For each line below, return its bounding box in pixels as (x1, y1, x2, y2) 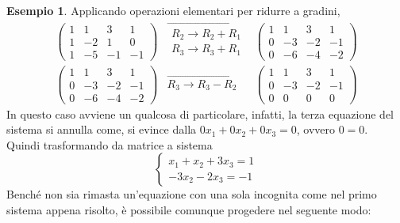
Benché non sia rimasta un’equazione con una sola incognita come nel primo (6, 186, 377, 202)
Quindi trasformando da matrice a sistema (6, 136, 213, 153)
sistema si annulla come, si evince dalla (6, 121, 197, 138)
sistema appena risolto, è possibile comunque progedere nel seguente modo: (6, 201, 371, 217)
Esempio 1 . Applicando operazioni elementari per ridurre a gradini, (6, 2, 340, 18)
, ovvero (296, 121, 335, 138)
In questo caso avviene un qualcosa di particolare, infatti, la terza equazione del (6, 105, 394, 122)
